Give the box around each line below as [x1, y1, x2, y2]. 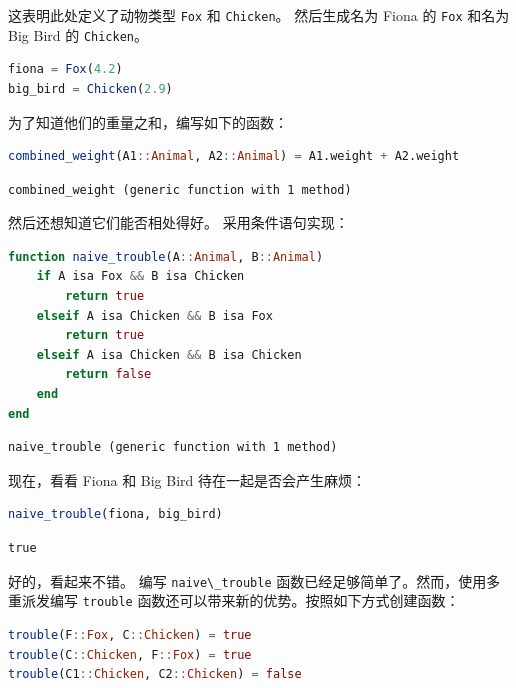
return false [65, 367, 152, 382]
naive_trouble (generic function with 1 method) [8, 440, 338, 455]
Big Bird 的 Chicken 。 [8, 24, 148, 45]
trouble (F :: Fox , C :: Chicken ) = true [8, 627, 252, 642]
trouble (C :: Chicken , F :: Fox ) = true [8, 647, 252, 662]
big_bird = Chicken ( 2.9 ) [8, 81, 173, 96]
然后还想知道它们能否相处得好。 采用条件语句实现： [8, 212, 349, 233]
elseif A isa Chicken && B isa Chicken [36, 347, 302, 362]
